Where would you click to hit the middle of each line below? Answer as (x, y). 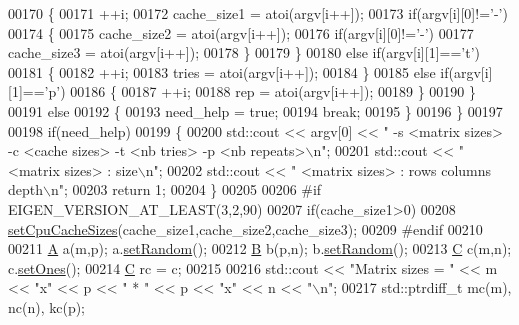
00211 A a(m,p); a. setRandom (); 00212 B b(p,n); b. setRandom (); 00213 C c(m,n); (260, 248)
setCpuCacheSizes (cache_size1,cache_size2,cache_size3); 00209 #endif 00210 (245, 228)
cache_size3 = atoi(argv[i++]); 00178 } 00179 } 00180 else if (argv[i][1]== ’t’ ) (244, 52)
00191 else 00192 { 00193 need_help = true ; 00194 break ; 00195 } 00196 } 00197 (255, 110)
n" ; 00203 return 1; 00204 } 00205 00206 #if (186, 189)
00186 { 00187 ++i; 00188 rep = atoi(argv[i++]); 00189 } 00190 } (273, 91)
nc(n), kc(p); (47, 306)
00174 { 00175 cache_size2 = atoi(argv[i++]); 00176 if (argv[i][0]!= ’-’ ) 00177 (241, 32)
